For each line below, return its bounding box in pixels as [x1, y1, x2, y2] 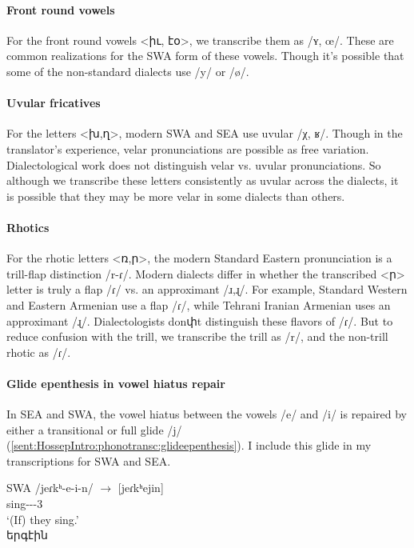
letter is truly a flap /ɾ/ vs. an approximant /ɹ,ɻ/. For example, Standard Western [6, 281, 408, 298]
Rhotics [6, 218, 50, 235]
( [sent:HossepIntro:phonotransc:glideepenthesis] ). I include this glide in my [6, 437, 372, 454]
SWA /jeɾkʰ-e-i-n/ [6, 479, 94, 496]
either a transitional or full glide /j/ [6, 421, 182, 438]
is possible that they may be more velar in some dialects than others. [6, 187, 345, 204]
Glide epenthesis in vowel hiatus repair [6, 374, 225, 391]
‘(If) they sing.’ [6, 510, 79, 527]
